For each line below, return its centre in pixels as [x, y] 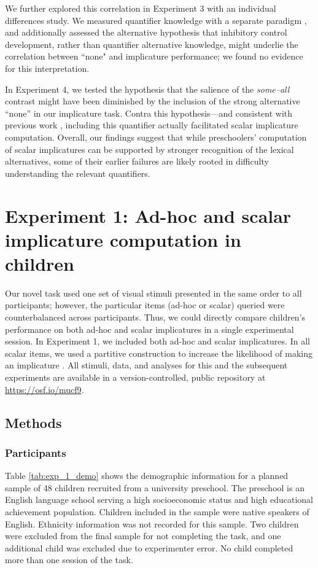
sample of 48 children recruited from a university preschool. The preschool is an [155, 487]
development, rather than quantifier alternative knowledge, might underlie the [152, 44]
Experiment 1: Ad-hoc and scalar [148, 215]
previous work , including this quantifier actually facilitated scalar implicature [152, 125]
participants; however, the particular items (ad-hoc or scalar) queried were [145, 305]
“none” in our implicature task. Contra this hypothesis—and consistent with [149, 113]
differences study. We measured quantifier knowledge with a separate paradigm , [156, 20]
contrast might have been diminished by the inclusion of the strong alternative [153, 101]
